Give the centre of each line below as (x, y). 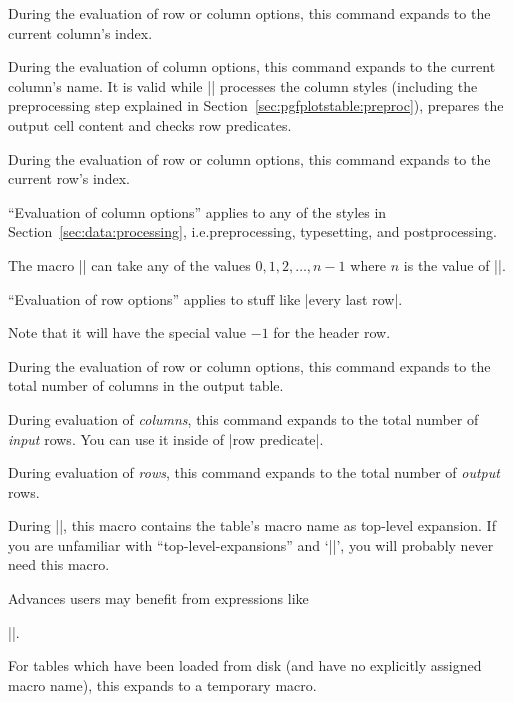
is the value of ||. (454, 264)
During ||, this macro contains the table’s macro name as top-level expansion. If (252, 525)
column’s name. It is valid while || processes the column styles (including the (243, 85)
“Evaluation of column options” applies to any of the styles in (197, 211)
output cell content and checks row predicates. (150, 124)
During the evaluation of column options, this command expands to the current (252, 66)
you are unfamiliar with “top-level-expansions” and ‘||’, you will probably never (251, 544)
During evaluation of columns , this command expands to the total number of (243, 418)
